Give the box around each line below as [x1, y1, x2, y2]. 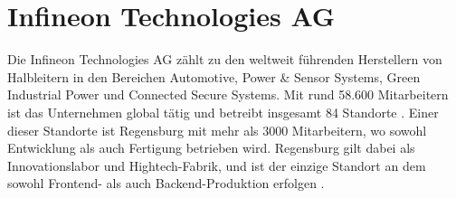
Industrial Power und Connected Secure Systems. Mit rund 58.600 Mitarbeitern [7, 85, 449, 104]
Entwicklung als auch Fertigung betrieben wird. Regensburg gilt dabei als [7, 138, 415, 157]
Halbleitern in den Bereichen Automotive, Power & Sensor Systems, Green [7, 67, 421, 86]
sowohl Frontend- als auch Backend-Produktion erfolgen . [7, 174, 325, 193]
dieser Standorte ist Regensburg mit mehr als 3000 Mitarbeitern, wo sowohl [7, 120, 427, 139]
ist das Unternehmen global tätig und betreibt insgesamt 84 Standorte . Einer [7, 102, 439, 121]
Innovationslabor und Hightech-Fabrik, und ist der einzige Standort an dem [7, 156, 426, 174]
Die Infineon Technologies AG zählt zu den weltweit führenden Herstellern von [7, 50, 442, 69]
